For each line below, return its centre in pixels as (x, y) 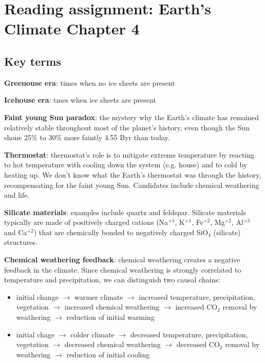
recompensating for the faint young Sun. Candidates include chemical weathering (132, 185)
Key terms (33, 61)
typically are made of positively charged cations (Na (86, 222)
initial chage (35, 334)
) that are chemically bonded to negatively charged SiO (121, 232)
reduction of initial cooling (108, 354)
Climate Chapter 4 (72, 28)
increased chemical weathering (112, 307)
